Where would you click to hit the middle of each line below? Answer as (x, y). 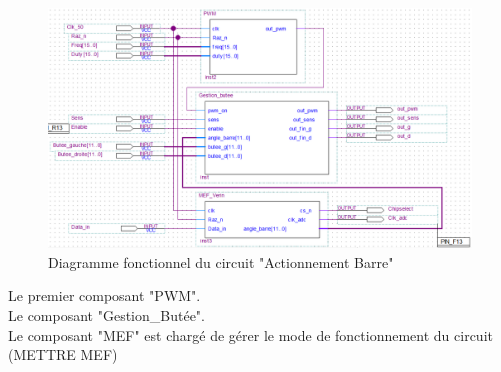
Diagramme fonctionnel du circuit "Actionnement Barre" (221, 261)
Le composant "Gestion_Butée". (106, 314)
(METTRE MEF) (63, 354)
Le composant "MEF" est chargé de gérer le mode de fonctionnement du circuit (250, 334)
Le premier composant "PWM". (104, 295)
